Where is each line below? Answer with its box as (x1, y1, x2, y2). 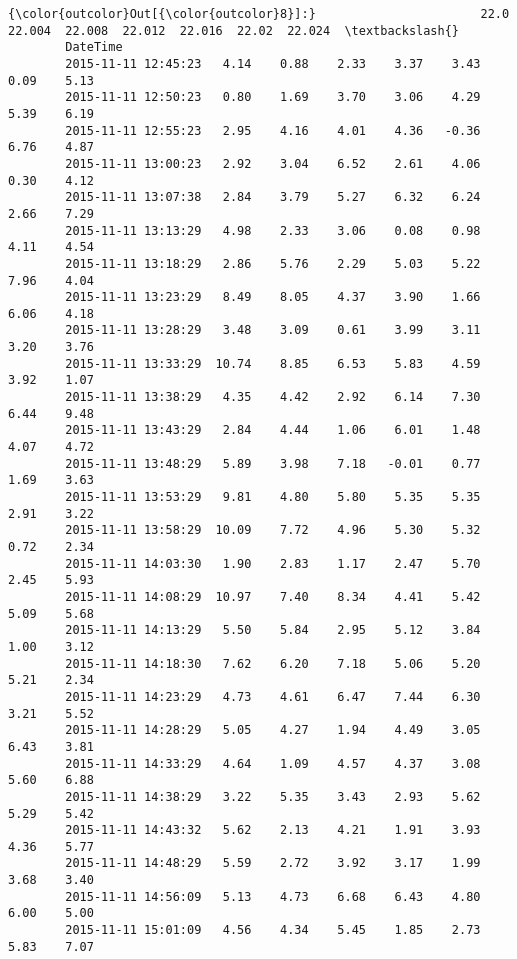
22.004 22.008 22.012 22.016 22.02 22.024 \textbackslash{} (8, 23, 460, 38)
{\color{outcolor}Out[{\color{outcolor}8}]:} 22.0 (8, 7, 510, 21)
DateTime (65, 40, 123, 55)
